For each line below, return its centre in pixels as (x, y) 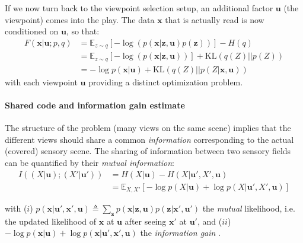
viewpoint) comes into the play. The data (80, 19)
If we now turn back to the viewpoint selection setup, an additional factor (139, 8)
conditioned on (32, 31)
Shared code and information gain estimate (95, 105)
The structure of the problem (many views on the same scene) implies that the (148, 128)
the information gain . (180, 233)
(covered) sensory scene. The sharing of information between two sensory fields (148, 151)
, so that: (83, 31)
